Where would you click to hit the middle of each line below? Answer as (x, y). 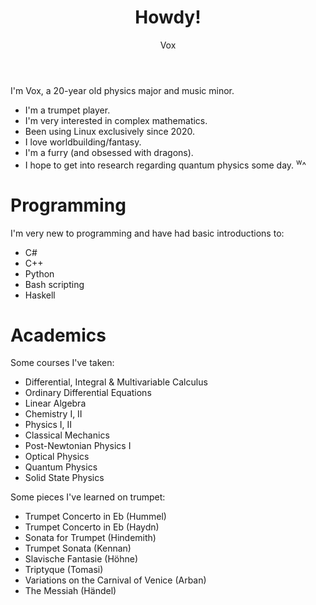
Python (39, 273)
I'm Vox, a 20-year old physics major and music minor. (122, 90)
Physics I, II (48, 425)
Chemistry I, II (53, 414)
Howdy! (168, 17)
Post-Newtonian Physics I (78, 446)
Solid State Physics (64, 478)
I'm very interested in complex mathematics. (116, 120)
